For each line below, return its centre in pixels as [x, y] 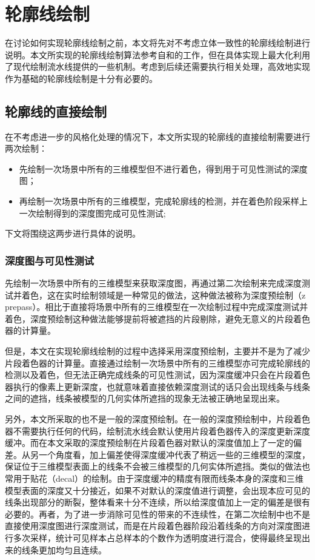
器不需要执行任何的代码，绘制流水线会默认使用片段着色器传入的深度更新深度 [157, 430]
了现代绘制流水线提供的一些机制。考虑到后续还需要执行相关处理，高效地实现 [157, 66]
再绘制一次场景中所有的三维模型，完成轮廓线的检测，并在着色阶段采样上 [163, 201]
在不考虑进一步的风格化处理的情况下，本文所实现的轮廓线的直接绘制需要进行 [157, 136]
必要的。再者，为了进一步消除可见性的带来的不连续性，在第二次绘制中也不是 [157, 514]
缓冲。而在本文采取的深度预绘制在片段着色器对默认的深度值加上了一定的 [149, 443]
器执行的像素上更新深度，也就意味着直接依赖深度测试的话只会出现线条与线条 [157, 386]
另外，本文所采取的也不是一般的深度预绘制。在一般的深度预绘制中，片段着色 [157, 419]
